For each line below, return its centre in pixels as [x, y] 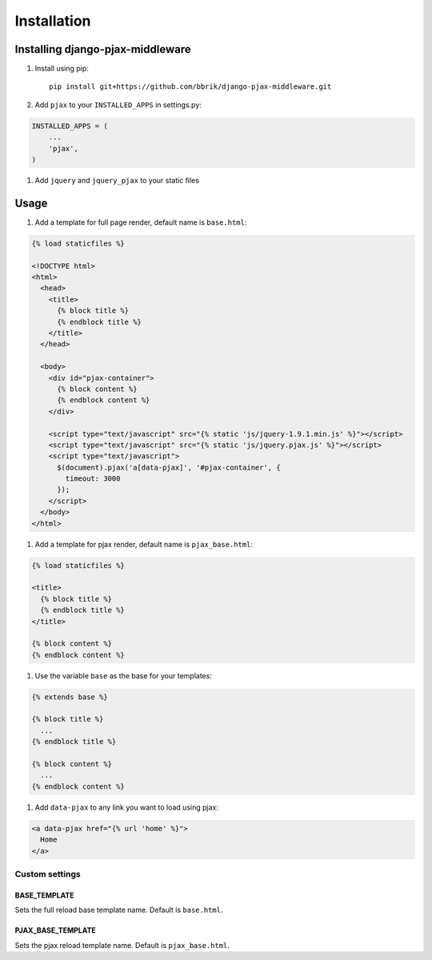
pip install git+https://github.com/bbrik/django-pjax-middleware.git [190, 87]
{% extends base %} [70, 697]
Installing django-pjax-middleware [103, 49]
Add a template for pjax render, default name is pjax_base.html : [144, 544]
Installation [53, 21]
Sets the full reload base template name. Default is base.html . [119, 910]
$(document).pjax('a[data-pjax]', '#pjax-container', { [169, 467]
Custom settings [48, 874]
